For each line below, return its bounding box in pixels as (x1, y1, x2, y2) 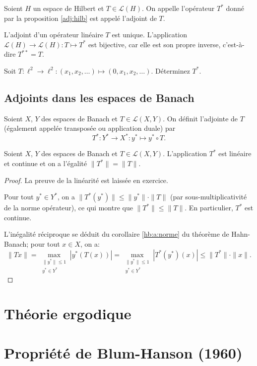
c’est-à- (222, 39, 245, 49)
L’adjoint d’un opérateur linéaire (4, 29, 103, 40)
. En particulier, (185, 202, 233, 213)
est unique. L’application (112, 29, 187, 40)
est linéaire (218, 148, 252, 159)
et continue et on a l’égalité (4, 158, 87, 169)
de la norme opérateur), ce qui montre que (4, 202, 133, 213)
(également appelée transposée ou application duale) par (4, 123, 176, 133)
